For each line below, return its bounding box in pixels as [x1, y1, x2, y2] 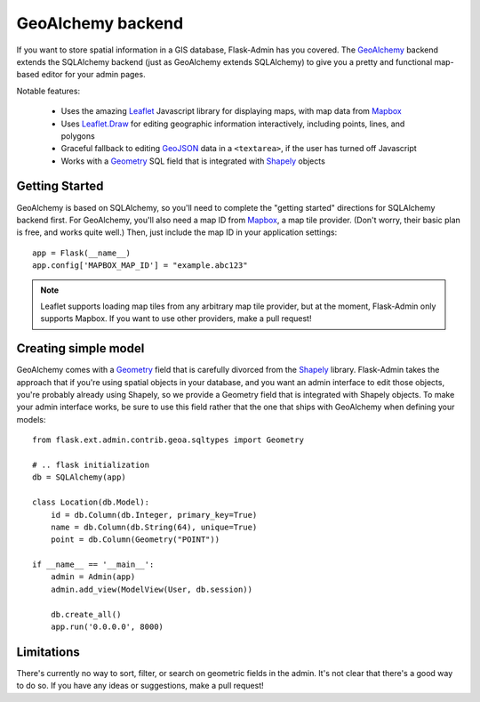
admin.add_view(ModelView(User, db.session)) [50, 584, 253, 594]
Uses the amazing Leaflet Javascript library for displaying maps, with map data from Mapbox [60, 106, 402, 117]
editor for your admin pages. [41, 69, 146, 80]
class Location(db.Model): [32, 497, 150, 507]
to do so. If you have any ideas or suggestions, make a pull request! [16, 681, 264, 691]
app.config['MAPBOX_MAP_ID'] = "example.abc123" [32, 261, 248, 270]
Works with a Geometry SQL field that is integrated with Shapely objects [60, 156, 326, 166]
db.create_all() [50, 609, 122, 619]
